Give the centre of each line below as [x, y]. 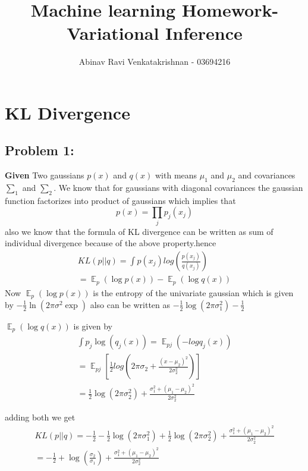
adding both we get [40, 417]
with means [176, 175]
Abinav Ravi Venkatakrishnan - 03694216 [155, 62]
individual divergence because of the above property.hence [111, 243]
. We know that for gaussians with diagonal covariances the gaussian [178, 188]
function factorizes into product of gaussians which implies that [120, 200]
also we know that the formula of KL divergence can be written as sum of [139, 231]
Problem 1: [40, 150]
